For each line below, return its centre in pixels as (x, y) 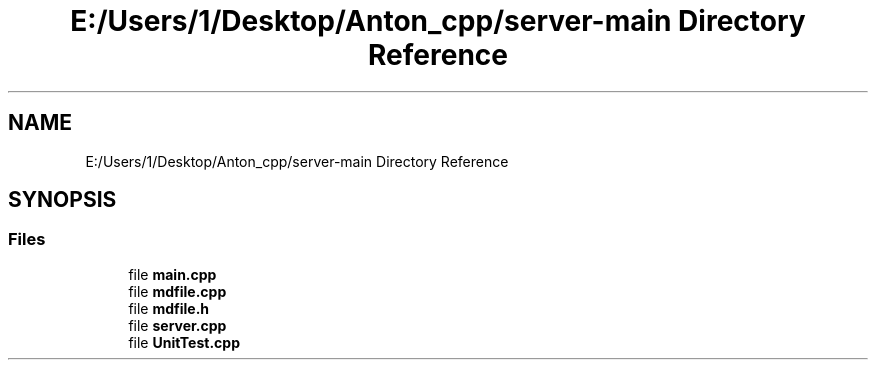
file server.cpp (177, 325)
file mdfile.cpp (177, 291)
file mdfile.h (169, 308)
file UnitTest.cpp (184, 342)
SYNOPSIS (62, 200)
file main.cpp (172, 274)
